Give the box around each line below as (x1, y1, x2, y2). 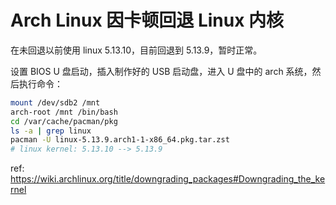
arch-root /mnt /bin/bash (10, 107, 118, 117)
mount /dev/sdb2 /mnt (10, 97, 101, 108)
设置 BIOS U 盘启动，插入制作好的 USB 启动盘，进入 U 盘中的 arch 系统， (10, 65, 313, 77)
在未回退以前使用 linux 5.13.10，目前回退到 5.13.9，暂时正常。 (10, 44, 263, 56)
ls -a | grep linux (10, 126, 92, 136)
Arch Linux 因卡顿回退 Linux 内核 (10, 9, 285, 32)
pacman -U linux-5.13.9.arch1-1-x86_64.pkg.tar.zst (10, 135, 230, 145)
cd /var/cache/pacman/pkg (10, 116, 118, 126)
